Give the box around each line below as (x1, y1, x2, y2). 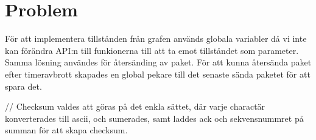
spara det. (5, 79, 42, 92)
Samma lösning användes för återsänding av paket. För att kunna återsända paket (5, 56, 312, 68)
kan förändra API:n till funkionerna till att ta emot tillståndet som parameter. (5, 44, 299, 56)
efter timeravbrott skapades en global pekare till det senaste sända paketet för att (5, 67, 311, 80)
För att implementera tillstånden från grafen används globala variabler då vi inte (5, 32, 307, 45)
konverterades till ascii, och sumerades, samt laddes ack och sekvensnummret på (5, 112, 304, 124)
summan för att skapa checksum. (5, 124, 128, 136)
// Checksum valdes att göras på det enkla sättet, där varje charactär (5, 100, 265, 113)
